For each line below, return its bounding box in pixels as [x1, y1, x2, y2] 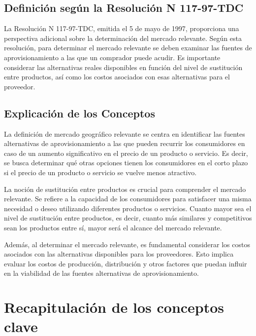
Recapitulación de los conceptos [4, 297, 224, 317]
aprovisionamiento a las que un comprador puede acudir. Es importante [4, 52, 221, 62]
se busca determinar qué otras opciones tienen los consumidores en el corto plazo [4, 157, 248, 168]
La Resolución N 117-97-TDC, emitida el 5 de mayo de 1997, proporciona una [4, 23, 239, 34]
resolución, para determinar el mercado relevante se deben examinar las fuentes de [4, 42, 252, 53]
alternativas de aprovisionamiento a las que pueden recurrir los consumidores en [4, 138, 245, 149]
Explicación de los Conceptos [4, 105, 155, 120]
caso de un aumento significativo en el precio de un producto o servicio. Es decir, [4, 148, 248, 158]
